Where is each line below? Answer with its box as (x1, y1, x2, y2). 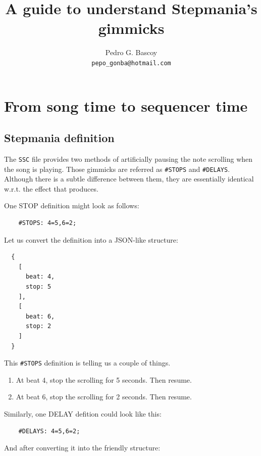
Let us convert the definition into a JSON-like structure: (4, 234, 178, 245)
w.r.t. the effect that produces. (4, 183, 98, 194)
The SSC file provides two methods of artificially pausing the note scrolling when (4, 153, 253, 164)
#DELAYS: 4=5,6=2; (18, 427, 80, 435)
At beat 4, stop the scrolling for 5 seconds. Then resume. (16, 374, 192, 385)
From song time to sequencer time (4, 95, 248, 116)
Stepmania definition (4, 130, 115, 146)
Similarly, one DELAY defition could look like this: (4, 408, 162, 419)
